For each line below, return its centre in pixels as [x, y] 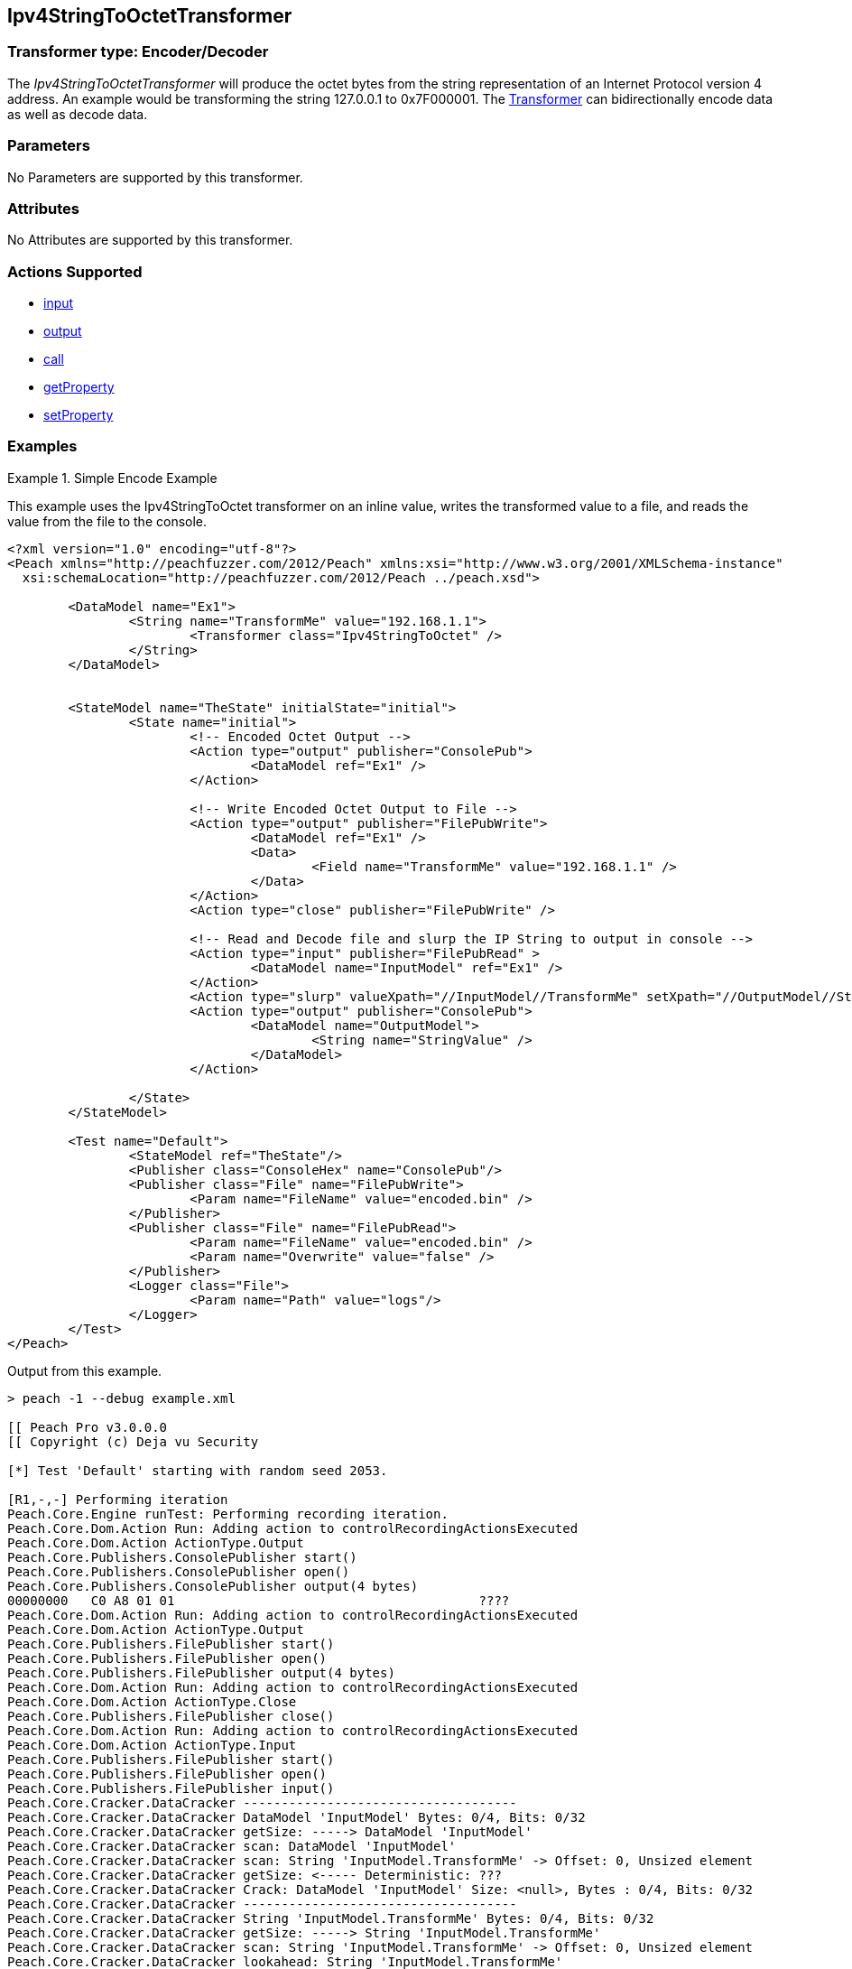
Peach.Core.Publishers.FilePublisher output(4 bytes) [201, 1672]
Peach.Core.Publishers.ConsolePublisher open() [179, 1571]
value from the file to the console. [107, 521]
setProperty [79, 415]
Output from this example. [85, 1370]
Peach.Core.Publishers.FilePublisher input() [171, 1788]
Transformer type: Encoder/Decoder [138, 52]
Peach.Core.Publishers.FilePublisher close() [171, 1716]
